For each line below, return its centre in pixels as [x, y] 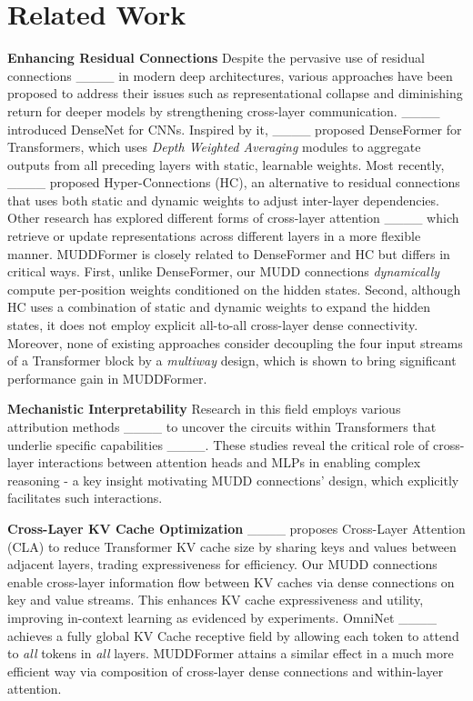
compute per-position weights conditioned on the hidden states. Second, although [234, 289]
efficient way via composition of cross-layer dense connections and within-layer [226, 671]
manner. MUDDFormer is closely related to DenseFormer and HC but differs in [229, 253]
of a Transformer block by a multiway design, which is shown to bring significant [232, 361]
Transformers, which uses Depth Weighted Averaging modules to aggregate [214, 147]
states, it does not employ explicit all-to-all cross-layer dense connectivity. [213, 325]
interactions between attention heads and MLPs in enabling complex [229, 462]
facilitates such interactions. [85, 498]
